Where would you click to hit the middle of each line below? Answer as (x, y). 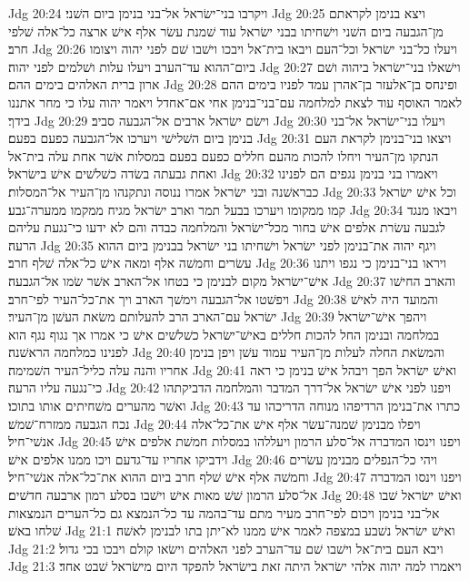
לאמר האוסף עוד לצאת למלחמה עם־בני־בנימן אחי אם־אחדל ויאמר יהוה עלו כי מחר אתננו (235, 102)
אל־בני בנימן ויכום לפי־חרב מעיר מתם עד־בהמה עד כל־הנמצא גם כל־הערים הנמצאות (224, 512)
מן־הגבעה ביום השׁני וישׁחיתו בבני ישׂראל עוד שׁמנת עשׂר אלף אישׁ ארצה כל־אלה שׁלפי (226, 31)
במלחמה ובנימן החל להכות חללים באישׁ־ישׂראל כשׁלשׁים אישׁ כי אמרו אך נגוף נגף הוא (224, 334)
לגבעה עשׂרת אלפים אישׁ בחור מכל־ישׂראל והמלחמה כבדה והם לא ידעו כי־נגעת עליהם (227, 227)
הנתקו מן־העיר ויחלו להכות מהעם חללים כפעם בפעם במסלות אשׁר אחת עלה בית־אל (224, 155)
